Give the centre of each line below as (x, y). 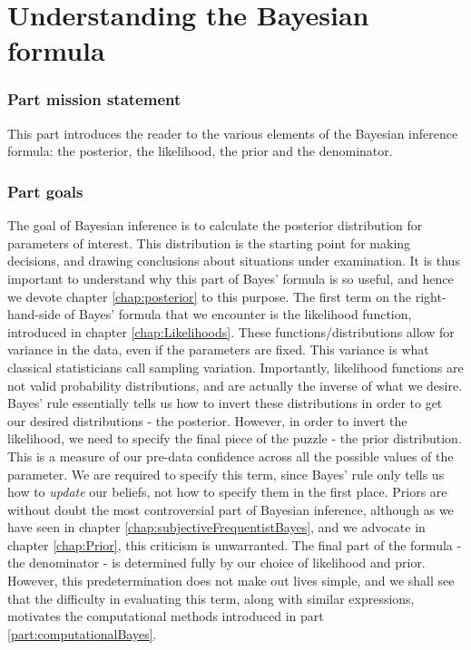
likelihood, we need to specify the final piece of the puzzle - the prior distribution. (235, 438)
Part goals (45, 191)
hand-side (34, 314)
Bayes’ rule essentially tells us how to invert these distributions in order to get (225, 403)
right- (431, 296)
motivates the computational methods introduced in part (166, 616)
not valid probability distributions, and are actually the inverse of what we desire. (235, 385)
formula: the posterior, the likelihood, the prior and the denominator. (200, 151)
